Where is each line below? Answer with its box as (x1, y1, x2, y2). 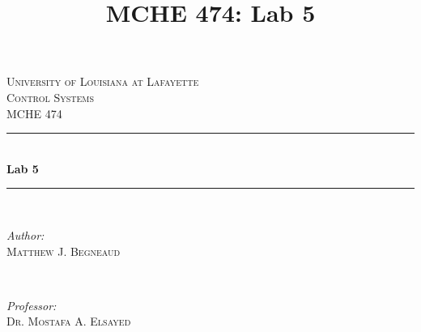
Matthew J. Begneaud (6, 242, 121, 259)
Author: (6, 226, 45, 243)
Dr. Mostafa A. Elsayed (6, 313, 131, 330)
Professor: (6, 296, 57, 313)
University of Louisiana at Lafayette (6, 73, 199, 90)
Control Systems (6, 88, 94, 105)
